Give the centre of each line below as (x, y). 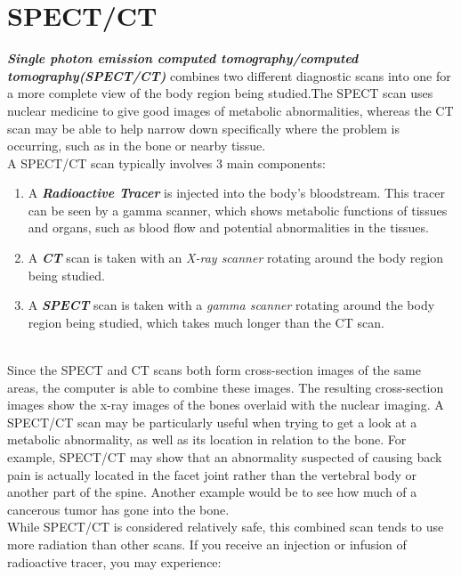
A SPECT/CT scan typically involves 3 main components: (166, 163)
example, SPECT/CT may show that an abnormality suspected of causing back (225, 457)
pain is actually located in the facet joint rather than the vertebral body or (212, 474)
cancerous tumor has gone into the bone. (118, 509)
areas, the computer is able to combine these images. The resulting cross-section (226, 387)
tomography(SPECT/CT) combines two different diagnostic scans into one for (229, 75)
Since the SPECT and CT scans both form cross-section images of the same (214, 370)
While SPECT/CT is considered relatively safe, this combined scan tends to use (226, 527)
